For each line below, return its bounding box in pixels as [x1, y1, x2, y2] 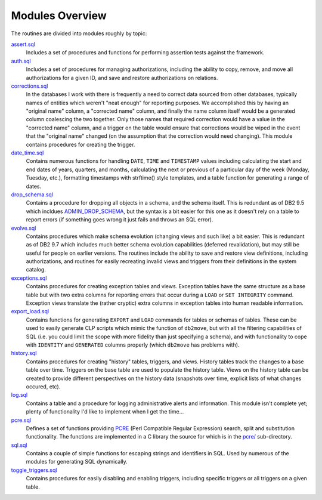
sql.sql [11, 442, 27, 449]
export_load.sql [11, 308, 49, 315]
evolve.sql [11, 224, 36, 232]
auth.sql [11, 57, 31, 64]
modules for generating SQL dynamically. [26, 458, 128, 465]
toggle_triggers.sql [11, 466, 57, 474]
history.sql [11, 350, 37, 357]
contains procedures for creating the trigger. [26, 141, 135, 148]
